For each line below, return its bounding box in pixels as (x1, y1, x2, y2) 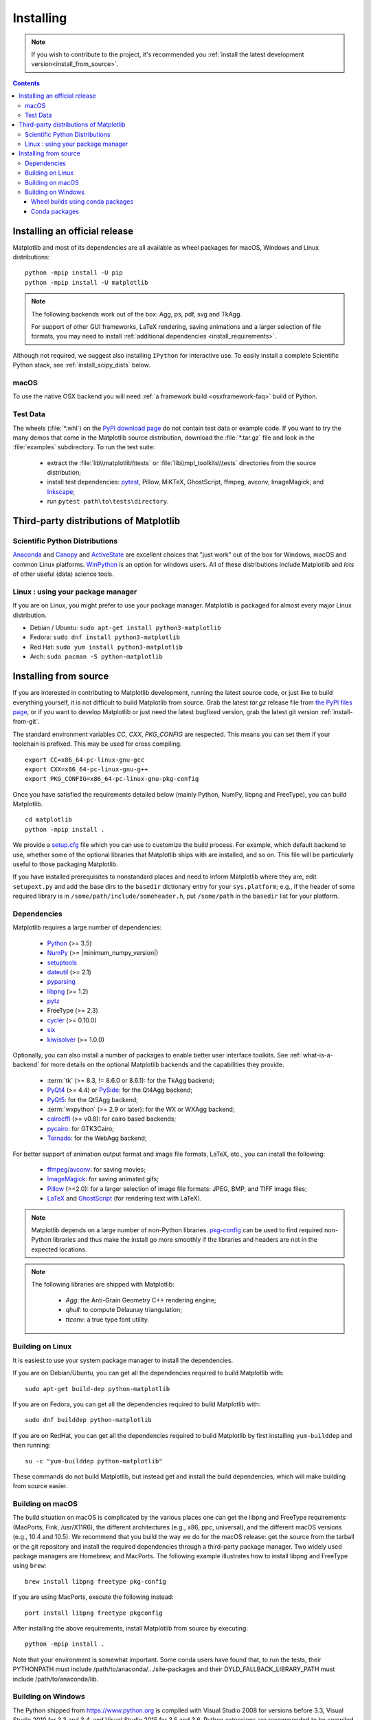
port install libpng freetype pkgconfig (25, 1609, 163, 1617)
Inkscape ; (47, 487, 76, 495)
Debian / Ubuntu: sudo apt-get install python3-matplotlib (30, 623, 221, 632)
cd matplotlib (25, 816, 72, 824)
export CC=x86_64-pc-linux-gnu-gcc (25, 755, 145, 764)
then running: (12, 1441, 51, 1450)
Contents (12, 79, 41, 87)
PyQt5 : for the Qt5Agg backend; (47, 1095, 139, 1104)
